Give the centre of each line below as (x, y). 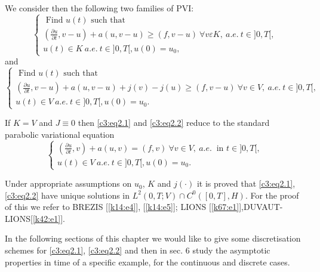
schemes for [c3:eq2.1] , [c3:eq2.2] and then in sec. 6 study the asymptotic (138, 250)
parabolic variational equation (60, 134)
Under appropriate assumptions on (68, 183)
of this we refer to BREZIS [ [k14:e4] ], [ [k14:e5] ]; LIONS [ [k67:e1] (122, 207)
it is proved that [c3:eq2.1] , (246, 183)
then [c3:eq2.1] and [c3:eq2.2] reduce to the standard (174, 123)
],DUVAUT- (261, 207)
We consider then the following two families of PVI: (99, 8)
